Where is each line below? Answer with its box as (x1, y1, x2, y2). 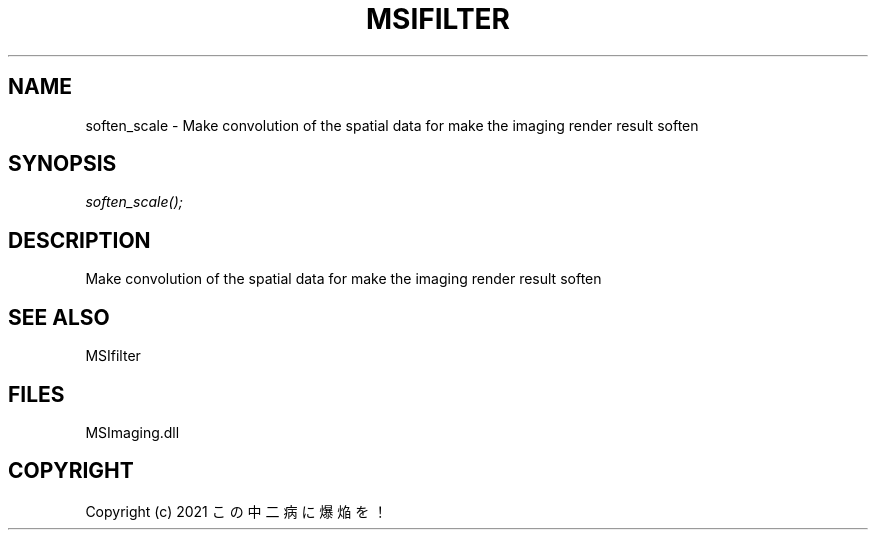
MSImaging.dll (85, 423, 180, 441)
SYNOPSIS (8, 151, 117, 177)
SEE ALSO (8, 304, 110, 330)
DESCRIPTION (8, 227, 151, 253)
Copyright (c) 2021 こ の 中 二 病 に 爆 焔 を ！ (85, 502, 388, 520)
